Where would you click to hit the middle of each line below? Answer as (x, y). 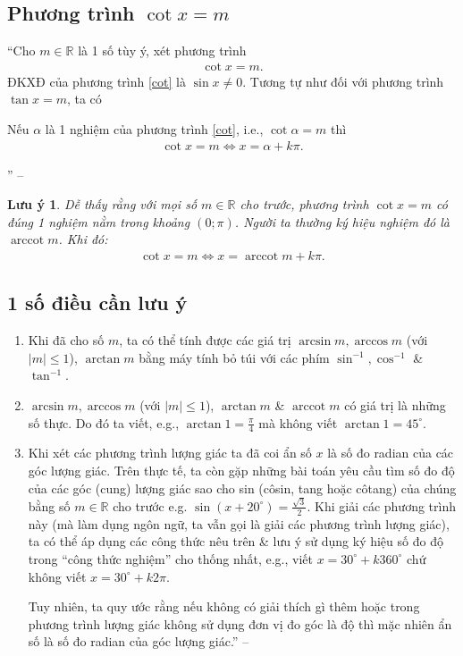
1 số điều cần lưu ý (97, 303)
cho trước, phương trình (304, 204)
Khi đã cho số (66, 340)
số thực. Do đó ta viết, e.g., (104, 422)
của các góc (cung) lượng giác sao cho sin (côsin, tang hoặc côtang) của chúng (242, 488)
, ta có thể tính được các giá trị (205, 340)
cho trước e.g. (150, 505)
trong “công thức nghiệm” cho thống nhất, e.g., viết (170, 558)
